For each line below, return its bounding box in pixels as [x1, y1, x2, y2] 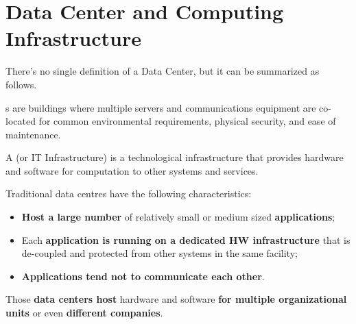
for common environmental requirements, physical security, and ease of [38, 114, 336, 128]
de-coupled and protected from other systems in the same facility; [21, 246, 298, 260]
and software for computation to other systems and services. [5, 163, 259, 177]
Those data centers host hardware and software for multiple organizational [5, 292, 347, 306]
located [5, 114, 36, 128]
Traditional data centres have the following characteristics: [5, 186, 252, 201]
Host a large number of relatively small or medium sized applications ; [21, 210, 335, 224]
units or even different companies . [5, 306, 163, 320]
